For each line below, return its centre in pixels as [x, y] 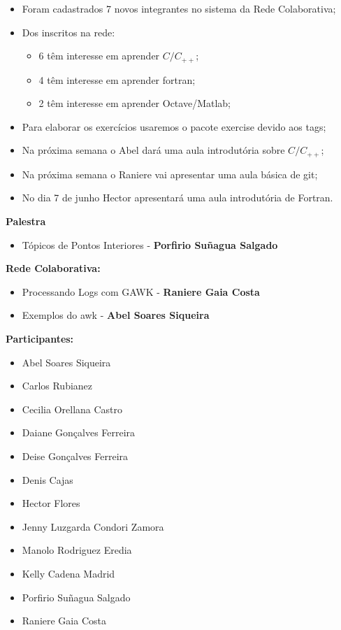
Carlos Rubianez [57, 386]
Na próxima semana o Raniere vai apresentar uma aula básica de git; [170, 174]
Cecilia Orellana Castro [72, 409]
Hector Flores [51, 503]
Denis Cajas [48, 479]
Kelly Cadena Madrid [68, 573]
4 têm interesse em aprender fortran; [117, 79]
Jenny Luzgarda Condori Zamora [93, 526]
